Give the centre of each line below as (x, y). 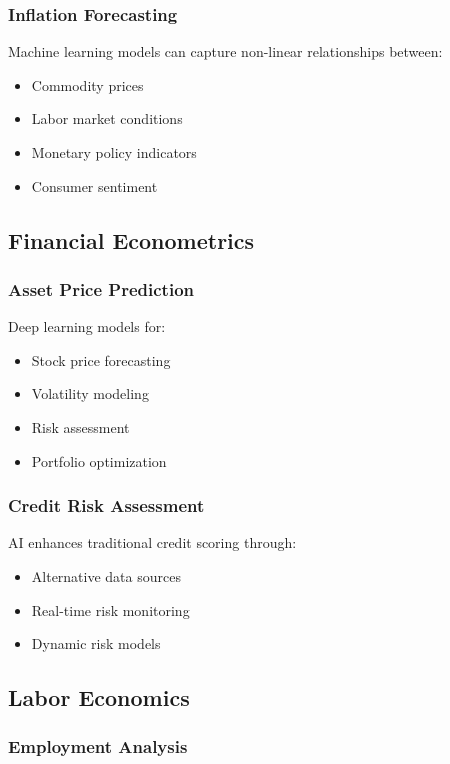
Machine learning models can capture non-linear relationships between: (225, 51)
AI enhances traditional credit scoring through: (152, 542)
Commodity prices (87, 84)
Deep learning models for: (87, 326)
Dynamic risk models (96, 643)
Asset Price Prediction (101, 288)
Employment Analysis (98, 746)
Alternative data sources (106, 575)
